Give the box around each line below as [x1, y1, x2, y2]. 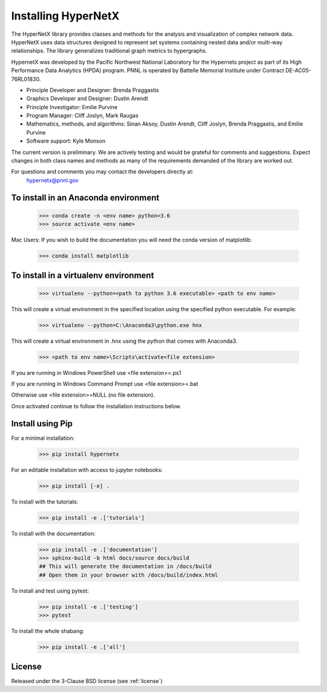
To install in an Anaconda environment [11, 192, 160, 203]
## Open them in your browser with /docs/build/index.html [39, 571, 218, 579]
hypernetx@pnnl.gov [26, 176, 79, 184]
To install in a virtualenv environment [11, 270, 154, 280]
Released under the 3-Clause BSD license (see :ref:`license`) [11, 677, 163, 685]
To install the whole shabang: [11, 628, 85, 635]
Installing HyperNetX [11, 9, 120, 22]
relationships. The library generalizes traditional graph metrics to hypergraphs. [11, 47, 208, 55]
